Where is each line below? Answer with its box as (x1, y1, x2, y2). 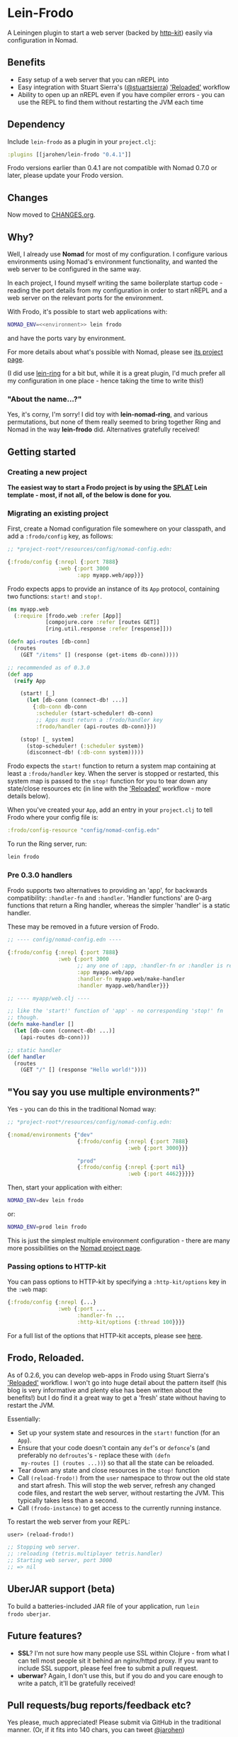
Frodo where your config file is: (7, 813, 99, 822)
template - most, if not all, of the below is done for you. (7, 490, 172, 499)
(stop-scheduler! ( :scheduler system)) (25, 742, 144, 749)
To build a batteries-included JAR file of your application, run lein (7, 1602, 200, 1610)
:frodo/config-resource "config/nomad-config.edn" (7, 827, 160, 834)
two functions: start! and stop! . (7, 592, 103, 600)
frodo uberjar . (7, 1609, 51, 1618)
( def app (7, 671, 33, 678)
